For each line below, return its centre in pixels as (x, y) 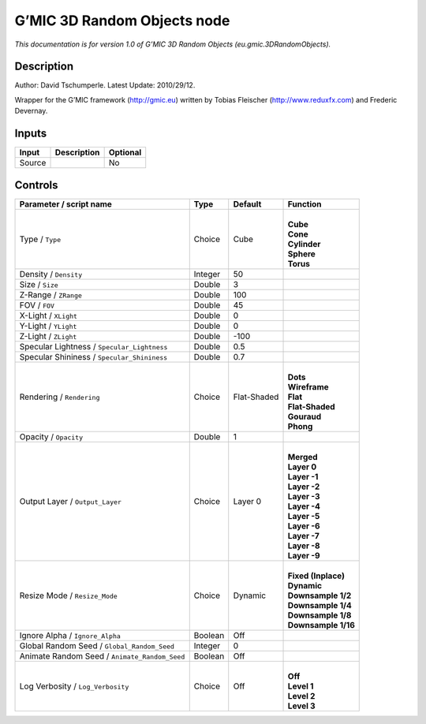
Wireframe (308, 386)
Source (33, 163)
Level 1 (301, 686)
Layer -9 (304, 555)
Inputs (31, 134)
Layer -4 (304, 506)
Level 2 (301, 696)
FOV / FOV (37, 305)
